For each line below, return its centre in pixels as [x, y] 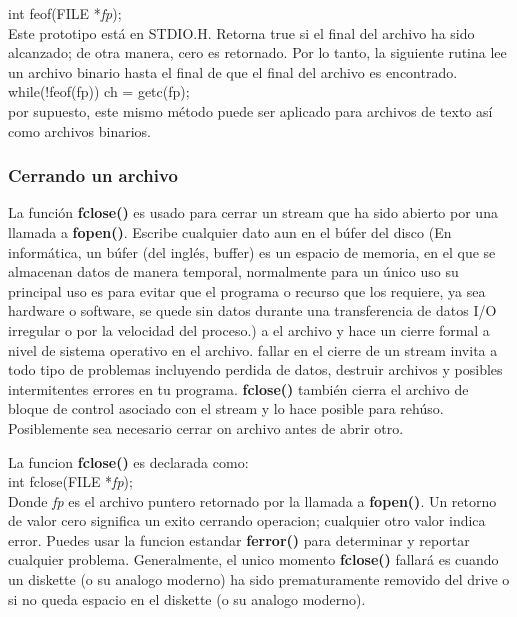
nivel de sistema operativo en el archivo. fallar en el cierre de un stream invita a [253, 349]
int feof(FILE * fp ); [65, 13]
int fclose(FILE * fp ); [70, 481]
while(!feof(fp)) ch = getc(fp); [99, 91]
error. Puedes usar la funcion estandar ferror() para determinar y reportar [239, 539]
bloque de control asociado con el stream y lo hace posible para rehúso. [226, 408]
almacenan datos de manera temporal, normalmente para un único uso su [233, 271]
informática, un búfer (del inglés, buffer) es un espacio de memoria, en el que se [252, 251]
